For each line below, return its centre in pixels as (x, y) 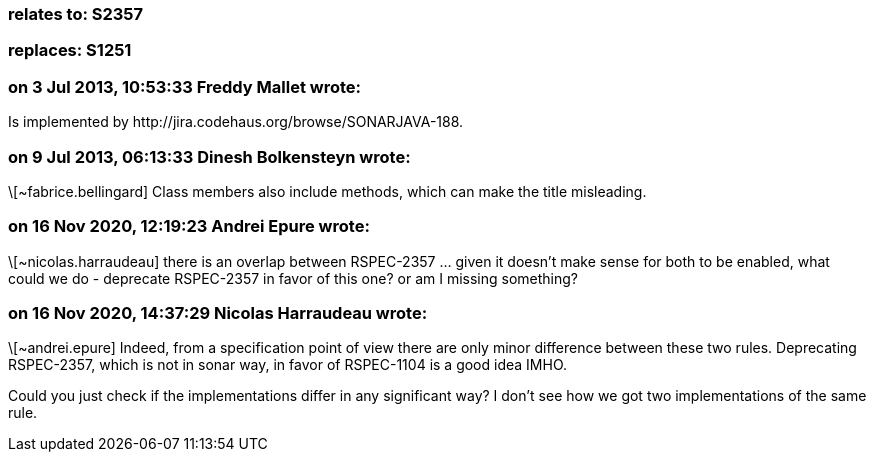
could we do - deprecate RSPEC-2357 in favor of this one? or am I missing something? (293, 278)
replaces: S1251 (70, 50)
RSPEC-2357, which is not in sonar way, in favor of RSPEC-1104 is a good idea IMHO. (288, 365)
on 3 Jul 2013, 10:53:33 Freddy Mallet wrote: (185, 86)
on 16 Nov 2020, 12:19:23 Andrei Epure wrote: (189, 226)
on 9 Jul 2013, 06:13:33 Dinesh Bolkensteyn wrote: (209, 156)
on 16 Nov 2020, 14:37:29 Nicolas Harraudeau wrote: (218, 313)
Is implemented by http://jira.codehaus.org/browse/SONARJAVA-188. (236, 122)
